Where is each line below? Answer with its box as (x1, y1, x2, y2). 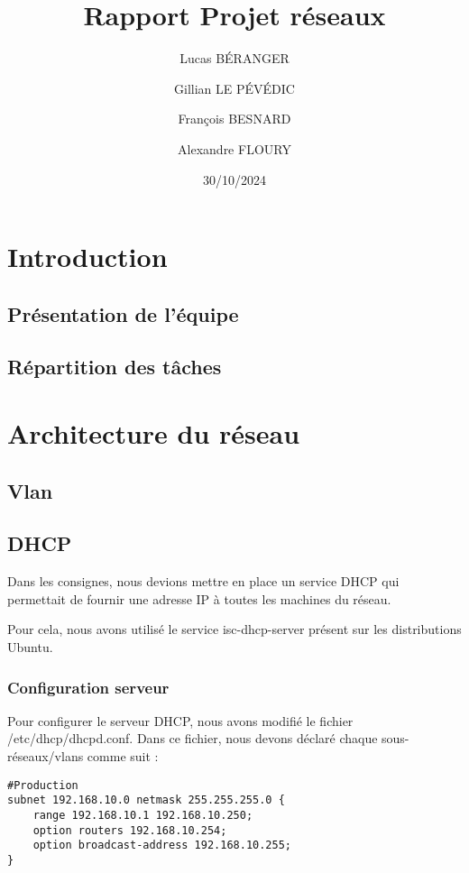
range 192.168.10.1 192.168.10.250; (32, 808, 253, 822)
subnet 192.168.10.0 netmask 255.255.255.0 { (7, 794, 285, 807)
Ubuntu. (7, 637, 53, 656)
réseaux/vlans (7, 746, 84, 765)
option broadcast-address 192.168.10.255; (32, 839, 291, 852)
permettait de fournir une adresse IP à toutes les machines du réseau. (7, 589, 391, 608)
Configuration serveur (7, 675, 170, 698)
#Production (7, 778, 78, 792)
